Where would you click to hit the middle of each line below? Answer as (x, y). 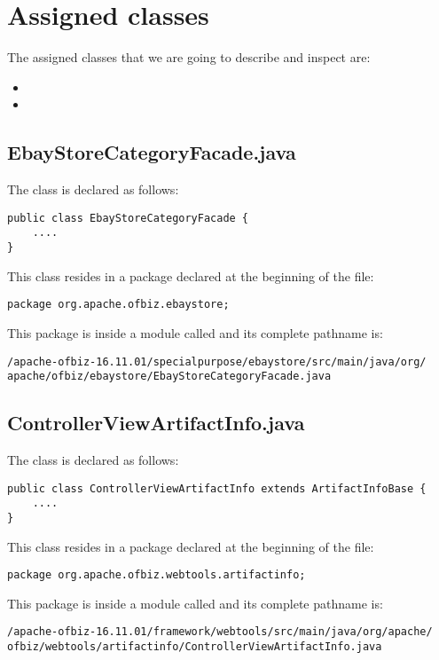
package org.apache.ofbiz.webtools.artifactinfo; (157, 575)
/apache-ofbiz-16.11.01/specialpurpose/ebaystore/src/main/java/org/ (217, 361)
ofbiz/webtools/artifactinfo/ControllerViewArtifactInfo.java (195, 647)
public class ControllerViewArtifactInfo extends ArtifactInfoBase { (217, 488)
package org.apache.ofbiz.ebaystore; (118, 305)
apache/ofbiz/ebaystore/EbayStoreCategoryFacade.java (169, 377)
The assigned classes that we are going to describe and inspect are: (189, 57)
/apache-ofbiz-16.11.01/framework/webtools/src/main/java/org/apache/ (220, 632)
